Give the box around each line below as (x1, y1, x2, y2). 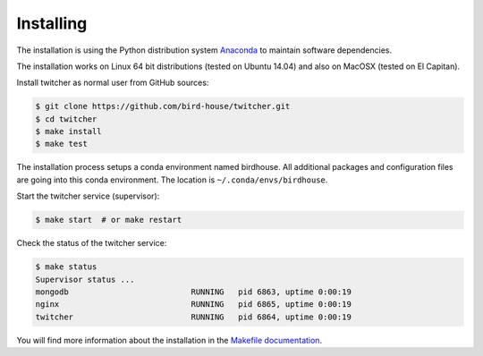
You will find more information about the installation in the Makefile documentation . (16, 335, 322, 345)
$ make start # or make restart (35, 215, 182, 225)
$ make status (35, 262, 97, 272)
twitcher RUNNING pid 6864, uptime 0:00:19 (35, 311, 352, 322)
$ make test (35, 139, 89, 149)
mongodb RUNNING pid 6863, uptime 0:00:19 (35, 286, 352, 297)
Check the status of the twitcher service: (16, 238, 167, 249)
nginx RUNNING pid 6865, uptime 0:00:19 (35, 300, 352, 309)
